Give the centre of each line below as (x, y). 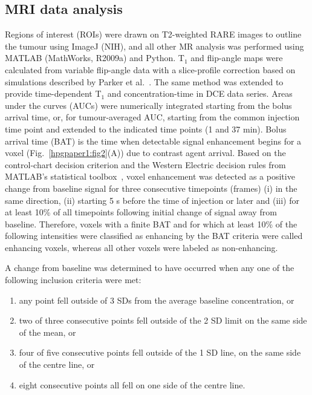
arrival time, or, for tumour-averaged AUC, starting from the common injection (152, 117)
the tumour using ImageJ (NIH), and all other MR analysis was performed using (154, 46)
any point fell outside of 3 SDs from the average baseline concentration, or (157, 300)
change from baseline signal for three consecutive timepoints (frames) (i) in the (151, 188)
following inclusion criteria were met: (73, 280)
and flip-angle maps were (237, 58)
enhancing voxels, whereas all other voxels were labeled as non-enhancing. (141, 247)
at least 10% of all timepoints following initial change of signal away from (141, 212)
